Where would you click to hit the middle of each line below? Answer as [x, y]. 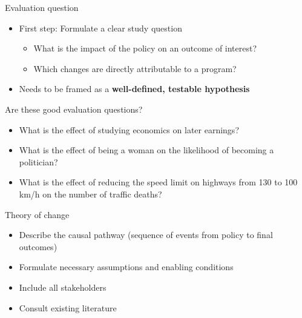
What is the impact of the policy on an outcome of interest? [145, 48]
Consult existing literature [68, 307]
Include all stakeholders [63, 287]
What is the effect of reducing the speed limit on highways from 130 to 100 [158, 182]
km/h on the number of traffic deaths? [90, 194]
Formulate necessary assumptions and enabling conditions [126, 267]
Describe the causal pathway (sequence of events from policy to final [146, 235]
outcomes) [38, 246]
